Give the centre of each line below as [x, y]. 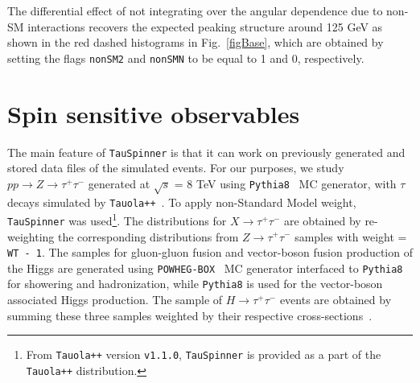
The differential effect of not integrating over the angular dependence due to [195, 10]
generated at [119, 183]
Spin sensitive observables [154, 113]
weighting [31, 236]
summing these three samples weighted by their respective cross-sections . [190, 315]
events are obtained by [336, 300]
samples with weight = [351, 236]
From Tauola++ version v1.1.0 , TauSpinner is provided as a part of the [204, 354]
